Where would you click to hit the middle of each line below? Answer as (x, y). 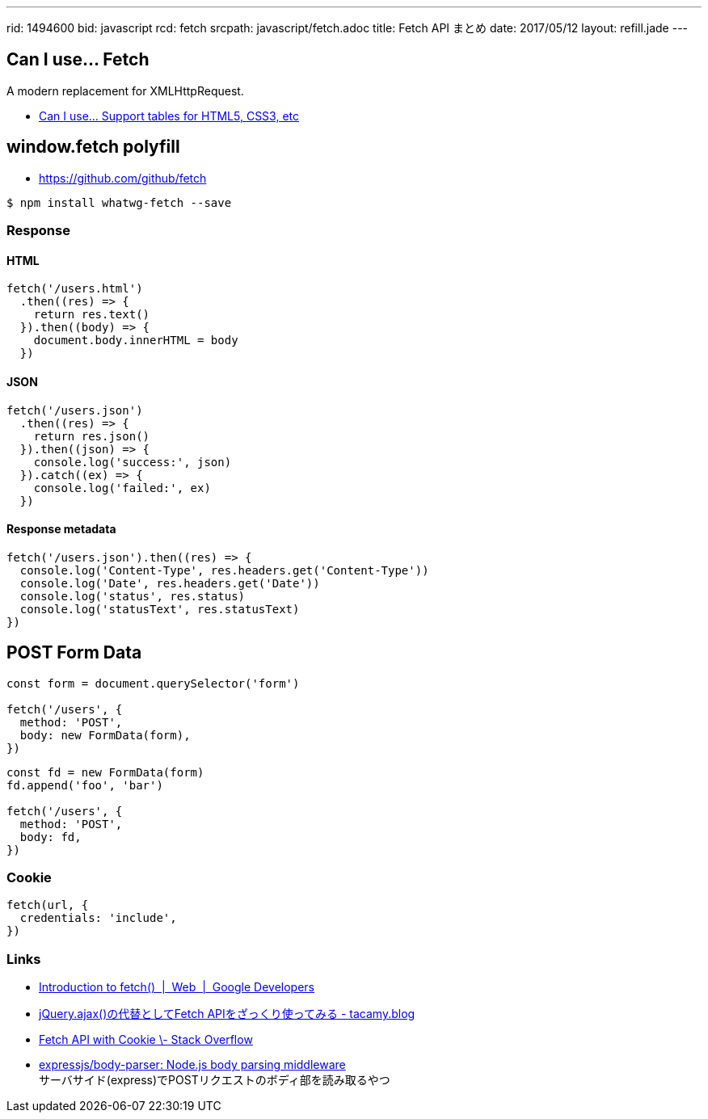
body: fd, (51, 837)
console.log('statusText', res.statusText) (160, 609)
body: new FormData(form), (105, 735)
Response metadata (61, 529)
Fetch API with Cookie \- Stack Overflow (146, 1040)
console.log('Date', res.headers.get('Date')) (170, 583)
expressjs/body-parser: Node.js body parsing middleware (192, 1065)
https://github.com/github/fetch (123, 178)
